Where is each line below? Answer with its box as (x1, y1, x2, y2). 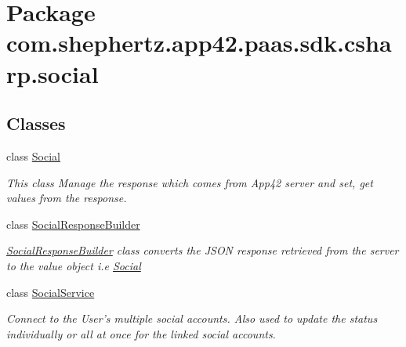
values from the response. (6, 190, 127, 206)
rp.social (6, 57, 99, 89)
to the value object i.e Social (6, 257, 141, 273)
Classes (6, 111, 66, 136)
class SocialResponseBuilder (6, 215, 140, 232)
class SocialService (6, 284, 95, 300)
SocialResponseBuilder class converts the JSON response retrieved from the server (6, 242, 399, 258)
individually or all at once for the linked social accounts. (6, 325, 276, 342)
